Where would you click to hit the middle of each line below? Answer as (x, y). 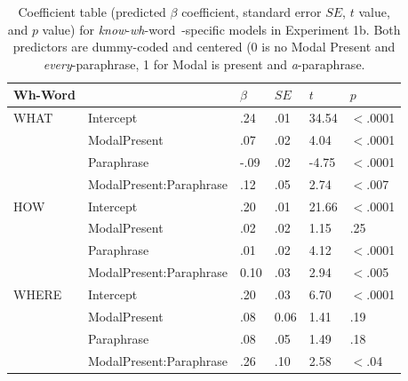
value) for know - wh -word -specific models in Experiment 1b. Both (221, 29)
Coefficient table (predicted (92, 12)
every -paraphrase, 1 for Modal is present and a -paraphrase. (204, 63)
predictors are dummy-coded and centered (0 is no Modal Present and (204, 47)
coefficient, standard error (252, 12)
